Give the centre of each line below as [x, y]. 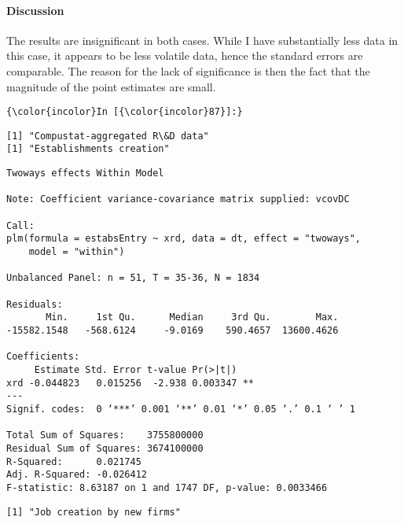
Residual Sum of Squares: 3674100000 [105, 448]
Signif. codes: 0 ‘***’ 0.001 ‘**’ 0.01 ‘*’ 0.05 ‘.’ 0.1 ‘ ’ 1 [181, 409]
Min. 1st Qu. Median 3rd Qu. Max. [192, 317]
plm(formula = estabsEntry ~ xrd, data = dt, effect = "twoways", [184, 239]
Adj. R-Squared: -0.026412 [77, 475]
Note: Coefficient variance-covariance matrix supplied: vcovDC [178, 199]
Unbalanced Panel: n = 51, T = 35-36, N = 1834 [133, 278]
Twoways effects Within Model [85, 173]
